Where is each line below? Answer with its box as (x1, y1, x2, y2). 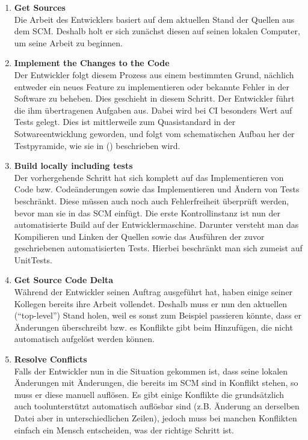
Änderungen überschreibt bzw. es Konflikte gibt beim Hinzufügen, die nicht (14, 320, 293, 333)
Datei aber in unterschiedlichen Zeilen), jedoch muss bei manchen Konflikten (14, 412, 297, 424)
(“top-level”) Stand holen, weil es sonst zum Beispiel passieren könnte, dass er (14, 309, 302, 322)
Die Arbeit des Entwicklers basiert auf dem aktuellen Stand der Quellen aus (14, 13, 295, 25)
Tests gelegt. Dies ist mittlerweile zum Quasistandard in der (14, 115, 236, 128)
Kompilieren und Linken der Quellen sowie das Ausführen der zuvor (14, 230, 265, 242)
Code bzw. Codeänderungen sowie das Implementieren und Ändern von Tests (14, 183, 300, 195)
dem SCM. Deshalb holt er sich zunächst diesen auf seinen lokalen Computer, (14, 25, 300, 37)
